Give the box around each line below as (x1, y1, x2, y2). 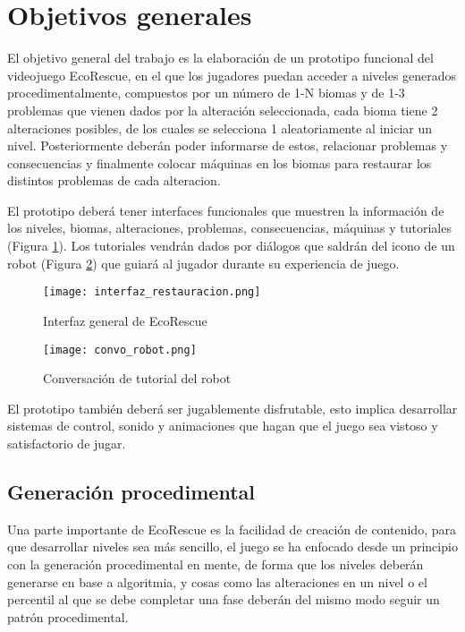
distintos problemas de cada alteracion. (7, 171, 221, 190)
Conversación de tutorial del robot (43, 369, 232, 388)
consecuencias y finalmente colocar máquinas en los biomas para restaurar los (7, 153, 432, 172)
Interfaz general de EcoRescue (43, 311, 207, 329)
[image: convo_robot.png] (43, 343, 197, 356)
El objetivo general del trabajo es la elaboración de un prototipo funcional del (7, 48, 434, 67)
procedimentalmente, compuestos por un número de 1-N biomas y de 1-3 (7, 83, 405, 102)
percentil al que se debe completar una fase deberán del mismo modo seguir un (7, 590, 440, 609)
